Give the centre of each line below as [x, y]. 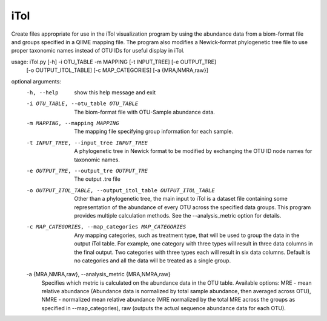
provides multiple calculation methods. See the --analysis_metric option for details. [178, 215]
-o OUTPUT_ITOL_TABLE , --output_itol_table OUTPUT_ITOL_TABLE [121, 190]
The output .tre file [97, 179]
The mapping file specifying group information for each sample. [154, 131]
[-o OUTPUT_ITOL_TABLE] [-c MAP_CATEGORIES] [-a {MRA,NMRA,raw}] [117, 70]
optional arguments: [36, 81]
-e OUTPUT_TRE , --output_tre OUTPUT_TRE [87, 171]
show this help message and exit [115, 92]
